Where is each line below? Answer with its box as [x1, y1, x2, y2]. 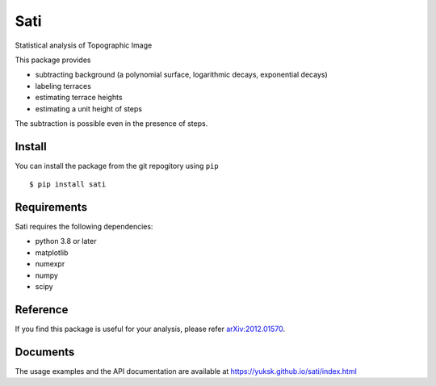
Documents [15, 345, 75, 359]
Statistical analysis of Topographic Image [15, 40, 153, 50]
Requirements [15, 200, 88, 214]
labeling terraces [35, 81, 92, 90]
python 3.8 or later [35, 237, 97, 246]
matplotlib [35, 247, 69, 258]
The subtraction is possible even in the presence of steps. [15, 118, 208, 128]
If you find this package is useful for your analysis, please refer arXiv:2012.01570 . [15, 324, 286, 334]
